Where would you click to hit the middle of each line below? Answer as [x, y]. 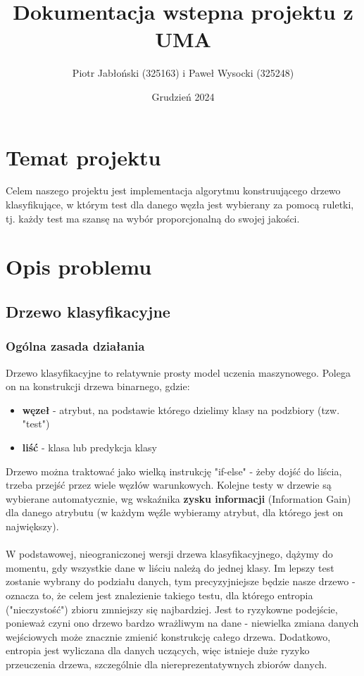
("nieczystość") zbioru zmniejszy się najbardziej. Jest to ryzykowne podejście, [172, 609]
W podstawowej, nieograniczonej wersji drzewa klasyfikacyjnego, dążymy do [169, 554]
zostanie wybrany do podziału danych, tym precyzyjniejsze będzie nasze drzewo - [181, 581]
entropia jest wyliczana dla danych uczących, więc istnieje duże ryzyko [158, 650]
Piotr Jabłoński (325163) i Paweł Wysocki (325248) [183, 73]
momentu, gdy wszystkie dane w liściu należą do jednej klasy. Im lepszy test [170, 567]
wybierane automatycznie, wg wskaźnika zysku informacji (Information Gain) [178, 498]
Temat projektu [83, 157]
